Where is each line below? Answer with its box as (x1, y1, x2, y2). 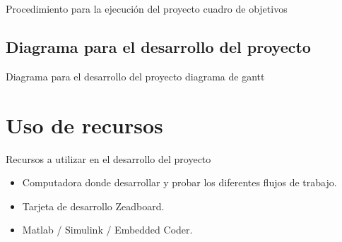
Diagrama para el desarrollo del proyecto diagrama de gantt (6, 68, 265, 83)
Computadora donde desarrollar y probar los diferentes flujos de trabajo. (22, 175, 337, 190)
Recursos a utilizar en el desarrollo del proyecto (6, 151, 211, 166)
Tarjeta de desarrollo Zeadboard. (22, 198, 165, 213)
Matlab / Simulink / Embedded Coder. (22, 222, 193, 237)
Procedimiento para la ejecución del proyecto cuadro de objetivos (6, 1, 288, 16)
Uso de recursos (6, 110, 163, 139)
